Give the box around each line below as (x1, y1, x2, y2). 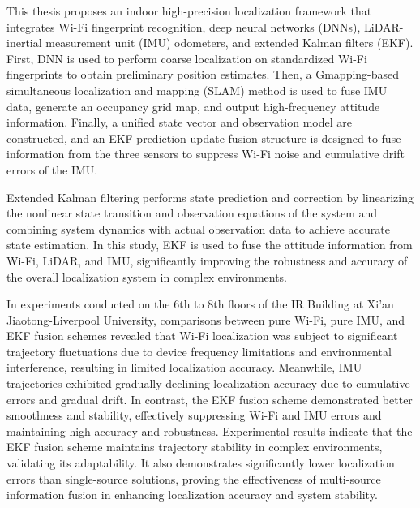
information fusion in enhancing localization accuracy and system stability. (6, 486, 378, 503)
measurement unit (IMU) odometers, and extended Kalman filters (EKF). (45, 34, 414, 51)
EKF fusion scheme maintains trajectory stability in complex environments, (6, 438, 383, 455)
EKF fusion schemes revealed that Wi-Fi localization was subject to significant (6, 327, 398, 344)
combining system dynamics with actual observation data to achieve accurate (6, 220, 390, 237)
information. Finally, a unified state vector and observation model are (6, 114, 352, 131)
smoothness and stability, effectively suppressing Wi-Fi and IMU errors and (6, 407, 382, 424)
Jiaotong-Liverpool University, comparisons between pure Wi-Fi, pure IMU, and (6, 311, 405, 328)
